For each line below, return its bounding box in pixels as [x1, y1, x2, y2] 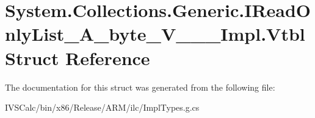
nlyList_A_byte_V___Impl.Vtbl [5, 21, 305, 46]
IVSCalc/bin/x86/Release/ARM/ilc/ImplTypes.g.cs [5, 101, 200, 114]
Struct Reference [5, 45, 150, 70]
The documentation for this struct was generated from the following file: [5, 80, 275, 93]
